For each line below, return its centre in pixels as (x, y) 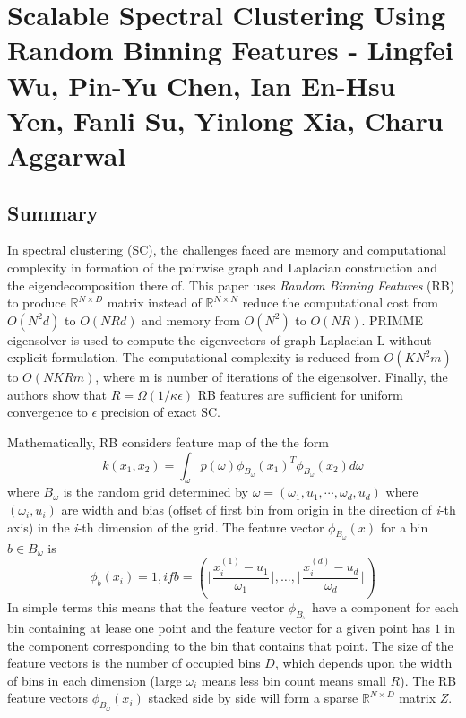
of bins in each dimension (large (95, 680)
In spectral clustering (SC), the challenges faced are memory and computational (227, 250)
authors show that (57, 394)
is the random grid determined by (155, 492)
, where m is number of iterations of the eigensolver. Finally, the (272, 377)
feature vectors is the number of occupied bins (134, 663)
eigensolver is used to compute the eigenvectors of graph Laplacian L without (220, 339)
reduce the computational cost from (340, 303)
